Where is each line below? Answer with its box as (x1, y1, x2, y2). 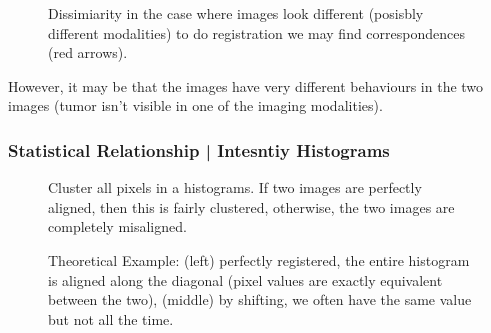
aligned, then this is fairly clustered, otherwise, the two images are (48, 196, 455, 217)
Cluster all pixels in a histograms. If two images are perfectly (48, 177, 422, 198)
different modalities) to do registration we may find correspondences (48, 22, 465, 43)
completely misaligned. (48, 216, 187, 237)
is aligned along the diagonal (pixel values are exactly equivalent (48, 269, 443, 290)
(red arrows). (48, 42, 128, 63)
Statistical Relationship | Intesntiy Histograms (8, 137, 390, 162)
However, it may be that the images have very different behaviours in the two (8, 75, 484, 96)
